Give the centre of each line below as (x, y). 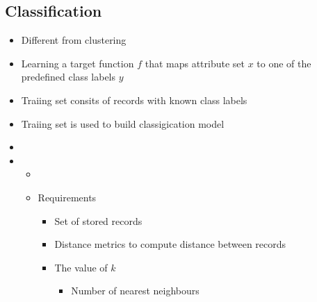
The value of (81, 267)
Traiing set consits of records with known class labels (134, 100)
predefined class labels (68, 77)
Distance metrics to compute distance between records (170, 244)
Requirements (67, 197)
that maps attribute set (195, 63)
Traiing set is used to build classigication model (123, 123)
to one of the (284, 63)
